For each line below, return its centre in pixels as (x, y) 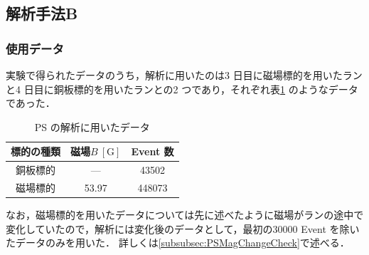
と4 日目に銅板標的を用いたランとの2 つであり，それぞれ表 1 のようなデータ (182, 89)
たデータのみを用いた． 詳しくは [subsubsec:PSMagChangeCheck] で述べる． (178, 243)
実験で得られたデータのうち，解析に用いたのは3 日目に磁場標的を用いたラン (184, 75)
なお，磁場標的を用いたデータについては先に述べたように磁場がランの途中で (185, 215)
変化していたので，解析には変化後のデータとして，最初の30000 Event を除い (183, 228)
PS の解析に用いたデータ (92, 126)
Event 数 (153, 151)
